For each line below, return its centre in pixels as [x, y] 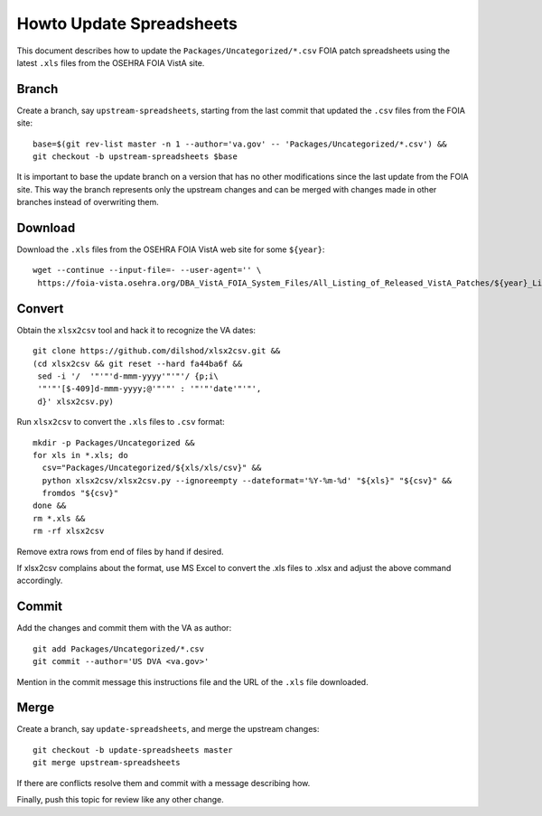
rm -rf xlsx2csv [69, 531]
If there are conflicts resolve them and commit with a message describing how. [164, 783]
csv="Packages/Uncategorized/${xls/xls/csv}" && [152, 468]
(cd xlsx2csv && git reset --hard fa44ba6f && [138, 363]
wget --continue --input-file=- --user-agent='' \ [147, 270]
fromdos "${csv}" [80, 493]
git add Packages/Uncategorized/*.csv [119, 649]
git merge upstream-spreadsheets [107, 763]
